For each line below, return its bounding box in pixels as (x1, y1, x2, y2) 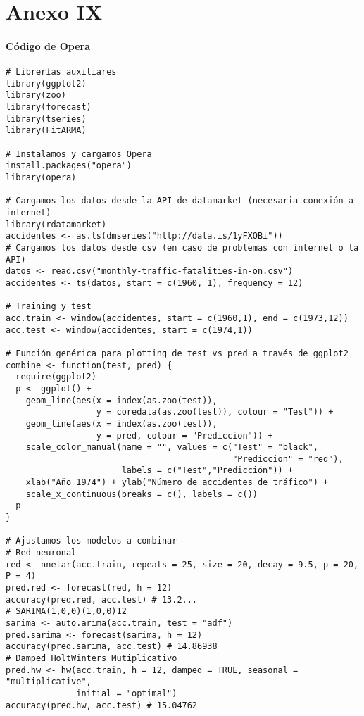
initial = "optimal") (76, 688, 177, 698)
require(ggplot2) (15, 372, 96, 382)
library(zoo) (6, 90, 66, 101)
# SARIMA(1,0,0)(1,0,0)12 (6, 606, 127, 617)
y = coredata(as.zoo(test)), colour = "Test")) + (96, 407, 334, 417)
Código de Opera (6, 38, 91, 53)
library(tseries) (6, 113, 87, 124)
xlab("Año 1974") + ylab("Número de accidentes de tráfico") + (25, 477, 329, 488)
